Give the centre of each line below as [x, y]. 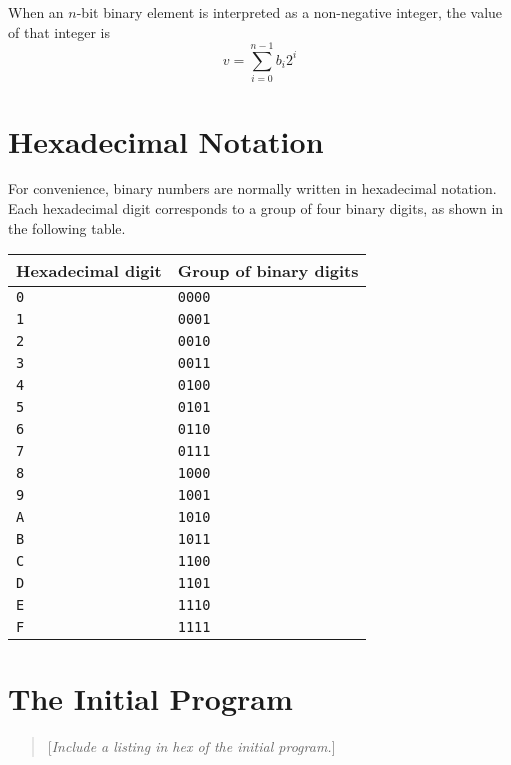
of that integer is [59, 31]
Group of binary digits [268, 271]
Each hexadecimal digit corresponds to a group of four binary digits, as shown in [256, 208]
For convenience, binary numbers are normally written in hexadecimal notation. [252, 188]
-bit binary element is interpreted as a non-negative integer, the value [289, 12]
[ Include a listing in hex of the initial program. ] [191, 746]
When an [36, 12]
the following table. [67, 227]
